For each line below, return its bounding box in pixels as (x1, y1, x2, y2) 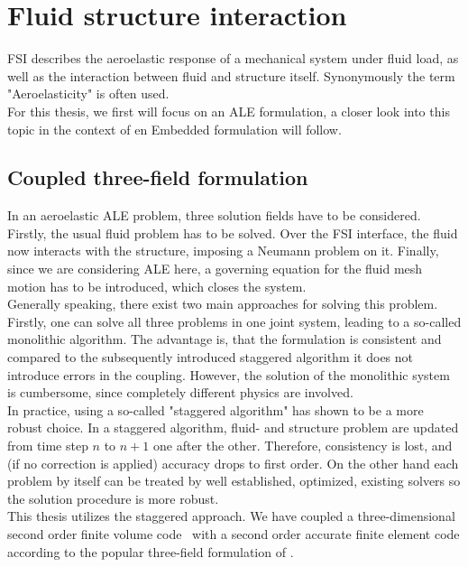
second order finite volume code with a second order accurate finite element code (7, 524, 460, 543)
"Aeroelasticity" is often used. (7, 84, 170, 103)
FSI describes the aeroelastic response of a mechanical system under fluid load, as (7, 49, 459, 68)
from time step (7, 436, 88, 455)
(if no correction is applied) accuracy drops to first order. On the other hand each (7, 453, 459, 472)
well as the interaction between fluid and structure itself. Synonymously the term (7, 66, 455, 85)
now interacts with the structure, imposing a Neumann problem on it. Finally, (7, 241, 439, 260)
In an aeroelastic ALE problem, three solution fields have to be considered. (7, 206, 421, 225)
